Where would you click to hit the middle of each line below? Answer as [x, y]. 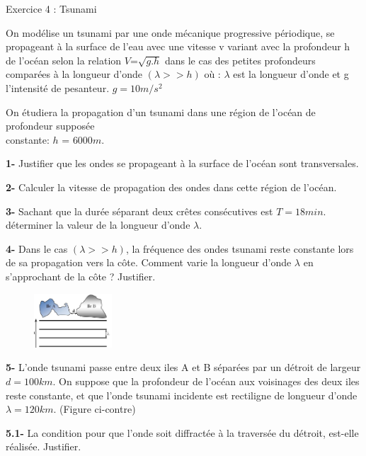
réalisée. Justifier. [44, 446]
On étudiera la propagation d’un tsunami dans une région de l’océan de [161, 112]
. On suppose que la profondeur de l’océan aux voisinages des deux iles [206, 381]
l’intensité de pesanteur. [58, 87]
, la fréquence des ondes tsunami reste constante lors [240, 248]
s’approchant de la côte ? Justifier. [81, 276]
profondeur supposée [50, 126]
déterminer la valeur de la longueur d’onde [98, 225]
